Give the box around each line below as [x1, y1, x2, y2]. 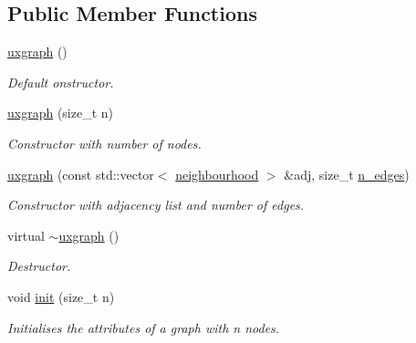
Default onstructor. [7, 72, 114, 91]
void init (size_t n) [7, 286, 115, 306]
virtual [7, 225, 45, 244]
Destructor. [7, 256, 71, 275]
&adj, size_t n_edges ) [284, 164, 410, 183]
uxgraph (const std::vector [7, 164, 154, 183]
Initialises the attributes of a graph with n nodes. [7, 317, 280, 337]
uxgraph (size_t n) [7, 103, 114, 122]
